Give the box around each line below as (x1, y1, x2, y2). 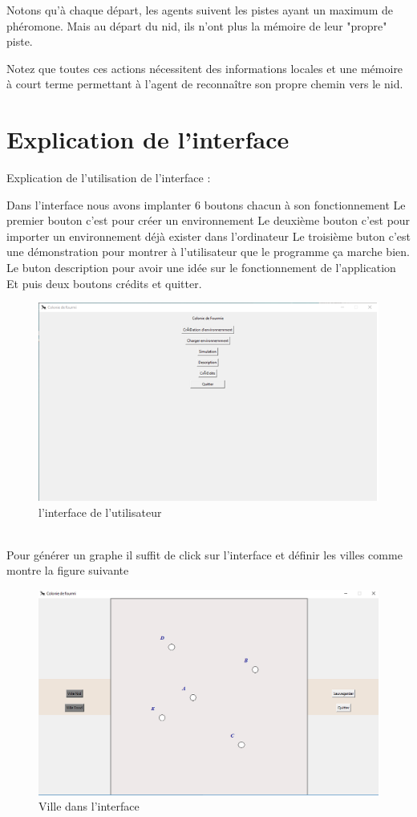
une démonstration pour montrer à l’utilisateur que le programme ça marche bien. (6, 243, 410, 260)
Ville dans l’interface (38, 798, 140, 815)
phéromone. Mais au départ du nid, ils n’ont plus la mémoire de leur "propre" (6, 17, 387, 34)
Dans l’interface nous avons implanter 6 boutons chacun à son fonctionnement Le (6, 196, 406, 213)
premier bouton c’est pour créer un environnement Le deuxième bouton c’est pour (6, 212, 411, 229)
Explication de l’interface (6, 123, 289, 156)
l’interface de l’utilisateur (38, 503, 162, 520)
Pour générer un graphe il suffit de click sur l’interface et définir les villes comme (6, 546, 403, 563)
